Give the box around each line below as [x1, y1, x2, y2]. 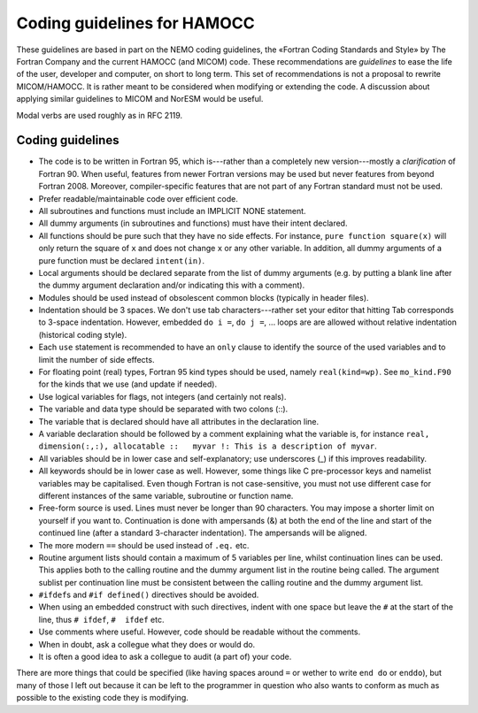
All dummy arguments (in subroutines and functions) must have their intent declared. [38, 218, 348, 229]
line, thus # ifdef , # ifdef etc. [38, 614, 165, 625]
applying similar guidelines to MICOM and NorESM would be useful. [16, 94, 264, 104]
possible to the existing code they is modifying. [16, 693, 189, 703]
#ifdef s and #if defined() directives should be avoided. [38, 589, 259, 601]
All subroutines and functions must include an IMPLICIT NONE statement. [38, 205, 306, 216]
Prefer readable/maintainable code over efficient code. [38, 193, 238, 203]
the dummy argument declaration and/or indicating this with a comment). [38, 280, 305, 291]
